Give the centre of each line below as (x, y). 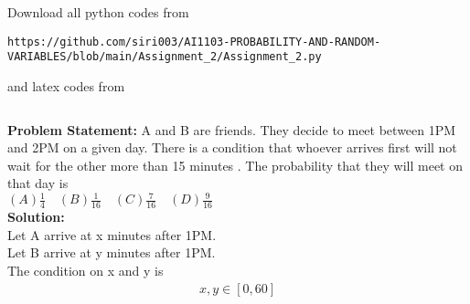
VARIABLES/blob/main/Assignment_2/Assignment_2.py (165, 57)
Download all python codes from (98, 12)
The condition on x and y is (85, 270)
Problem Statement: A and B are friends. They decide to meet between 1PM (232, 129)
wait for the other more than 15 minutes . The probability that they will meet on (235, 165)
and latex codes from (66, 85)
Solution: (36, 217)
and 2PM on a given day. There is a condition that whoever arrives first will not (232, 147)
